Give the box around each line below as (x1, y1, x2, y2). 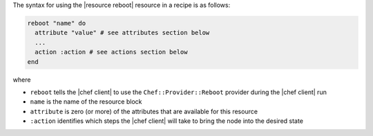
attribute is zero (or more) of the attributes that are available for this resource (30, 107, 258, 115)
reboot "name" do (27, 19, 86, 27)
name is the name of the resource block (30, 98, 142, 106)
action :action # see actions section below (35, 48, 188, 56)
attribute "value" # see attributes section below (35, 29, 210, 37)
